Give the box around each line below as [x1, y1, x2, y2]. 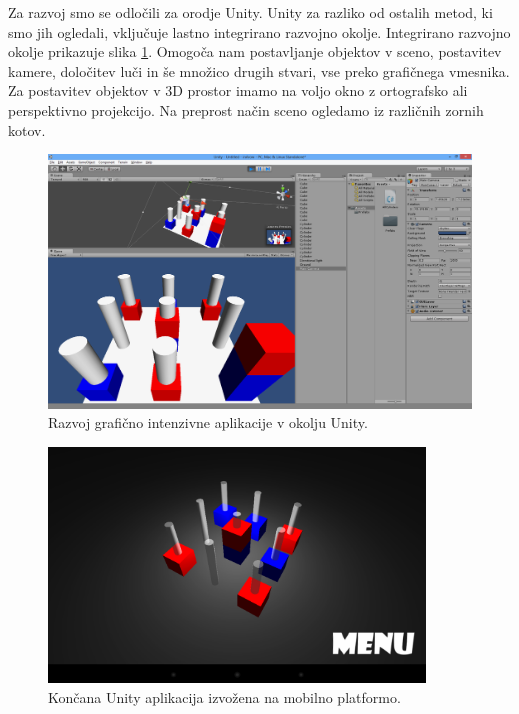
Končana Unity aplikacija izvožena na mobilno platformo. [48, 686, 401, 707]
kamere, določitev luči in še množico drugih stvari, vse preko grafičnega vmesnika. [8, 60, 510, 81]
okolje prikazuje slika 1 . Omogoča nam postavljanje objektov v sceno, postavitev [8, 41, 502, 62]
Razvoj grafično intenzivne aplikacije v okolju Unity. [48, 412, 368, 433]
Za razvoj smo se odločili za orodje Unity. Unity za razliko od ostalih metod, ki [8, 2, 493, 22]
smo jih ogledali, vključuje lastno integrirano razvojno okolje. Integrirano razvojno [8, 21, 511, 42]
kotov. [8, 119, 46, 140]
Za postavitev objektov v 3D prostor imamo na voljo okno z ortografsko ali [8, 80, 468, 101]
